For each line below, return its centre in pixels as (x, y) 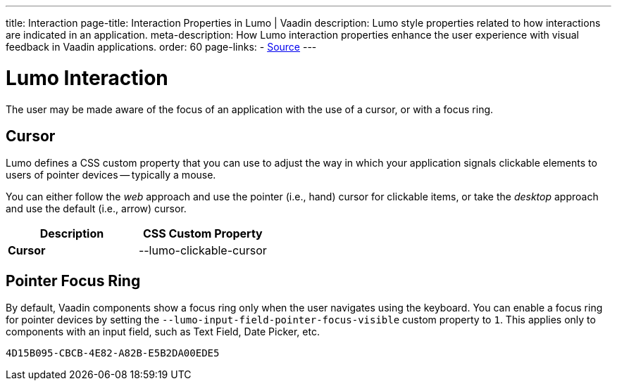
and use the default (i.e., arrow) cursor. (96, 209)
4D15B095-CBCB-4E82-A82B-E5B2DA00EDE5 (113, 353)
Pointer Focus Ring (73, 281)
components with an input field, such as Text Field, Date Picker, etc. (163, 332)
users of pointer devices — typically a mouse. (111, 175)
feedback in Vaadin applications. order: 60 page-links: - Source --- (161, 47)
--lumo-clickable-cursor (202, 251)
